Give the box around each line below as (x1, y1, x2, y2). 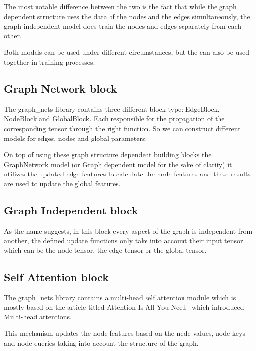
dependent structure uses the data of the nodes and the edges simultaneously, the (4, 11, 250, 21)
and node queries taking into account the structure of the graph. (4, 338, 199, 348)
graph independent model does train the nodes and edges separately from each (4, 21, 242, 31)
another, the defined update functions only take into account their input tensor (4, 235, 243, 246)
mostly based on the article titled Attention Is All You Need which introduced (4, 302, 244, 312)
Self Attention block (4, 269, 109, 284)
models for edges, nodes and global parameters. (4, 133, 147, 143)
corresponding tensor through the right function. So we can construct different (4, 123, 241, 133)
